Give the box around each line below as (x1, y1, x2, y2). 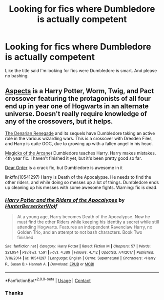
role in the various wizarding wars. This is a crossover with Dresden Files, (5, 135, 153, 141)
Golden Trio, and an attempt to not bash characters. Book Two (17, 229, 143, 235)
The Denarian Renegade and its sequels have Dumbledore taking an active (5, 130, 155, 136)
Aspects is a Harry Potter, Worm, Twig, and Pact (5, 87, 154, 95)
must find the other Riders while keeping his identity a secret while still (17, 219, 159, 225)
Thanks (5, 290, 23, 297)
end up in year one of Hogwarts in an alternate (5, 102, 149, 111)
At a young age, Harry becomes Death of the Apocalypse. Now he (17, 214, 150, 220)
